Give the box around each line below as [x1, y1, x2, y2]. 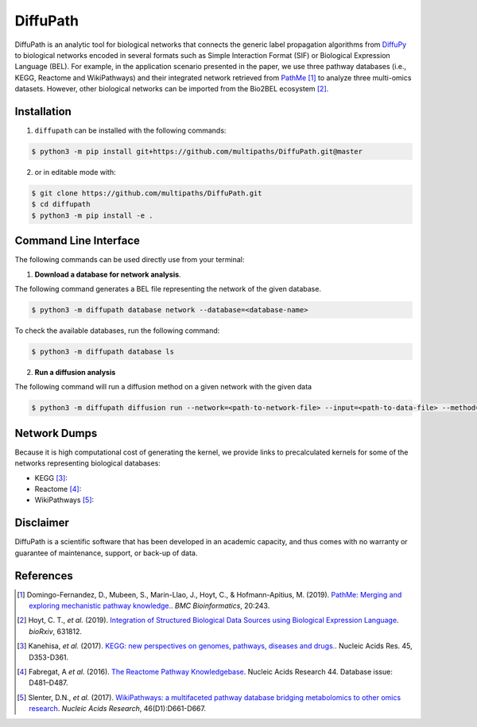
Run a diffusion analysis [34, 367, 116, 377]
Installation [14, 104, 72, 118]
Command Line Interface [14, 234, 141, 248]
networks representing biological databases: [14, 458, 161, 468]
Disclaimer [14, 516, 69, 530]
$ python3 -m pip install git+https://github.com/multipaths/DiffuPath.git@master [31, 147, 363, 156]
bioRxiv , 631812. [29, 626, 83, 636]
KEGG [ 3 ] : [34, 473, 68, 482]
